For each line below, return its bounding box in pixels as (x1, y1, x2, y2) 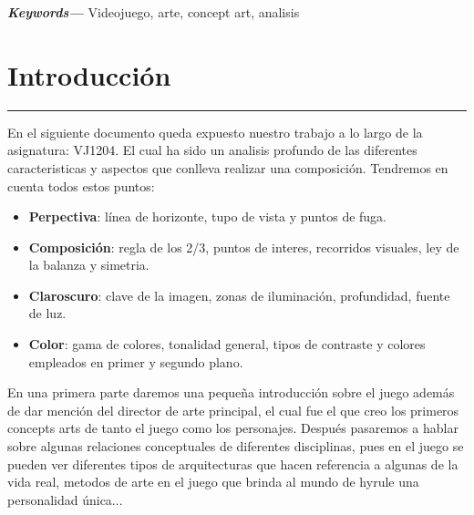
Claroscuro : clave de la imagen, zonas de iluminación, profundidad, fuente (28, 285, 450, 304)
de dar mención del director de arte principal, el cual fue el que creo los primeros (7, 400, 459, 419)
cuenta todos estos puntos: (7, 176, 155, 195)
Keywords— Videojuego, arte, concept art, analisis (7, 3, 300, 21)
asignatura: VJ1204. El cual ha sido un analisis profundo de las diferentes (7, 140, 417, 160)
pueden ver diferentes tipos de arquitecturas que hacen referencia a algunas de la (7, 454, 459, 473)
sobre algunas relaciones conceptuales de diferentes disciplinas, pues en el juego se (7, 437, 464, 456)
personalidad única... (7, 489, 123, 509)
